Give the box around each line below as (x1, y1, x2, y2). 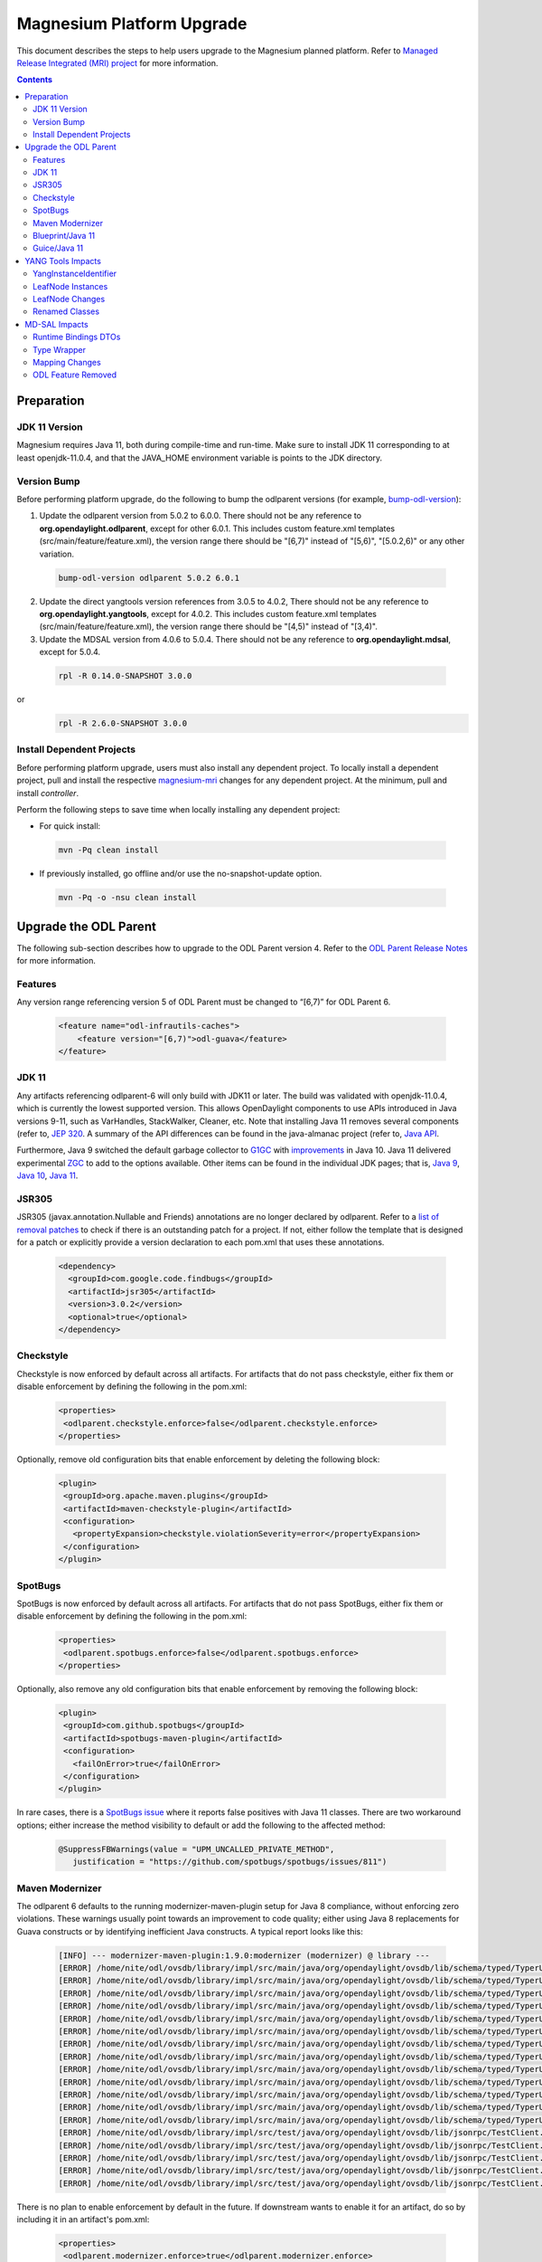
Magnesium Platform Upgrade (16, 14, 248, 33)
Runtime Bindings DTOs (33, 331, 121, 343)
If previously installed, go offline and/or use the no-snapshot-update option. (39, 869, 322, 879)
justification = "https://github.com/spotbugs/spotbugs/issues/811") (72, 1857, 388, 1868)
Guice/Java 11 (33, 242, 84, 253)
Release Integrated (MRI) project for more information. (16, 57, 219, 68)
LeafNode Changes (33, 293, 106, 304)
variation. (39, 548, 74, 559)
